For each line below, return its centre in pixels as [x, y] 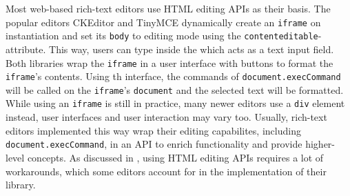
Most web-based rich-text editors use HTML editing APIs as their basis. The [168, 8]
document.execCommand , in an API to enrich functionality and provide [154, 144]
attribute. [26, 49]
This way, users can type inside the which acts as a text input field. [192, 49]
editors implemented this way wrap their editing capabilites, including [153, 130]
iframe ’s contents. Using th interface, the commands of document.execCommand [173, 76]
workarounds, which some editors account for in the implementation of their [166, 171]
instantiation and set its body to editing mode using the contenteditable [162, 36]
